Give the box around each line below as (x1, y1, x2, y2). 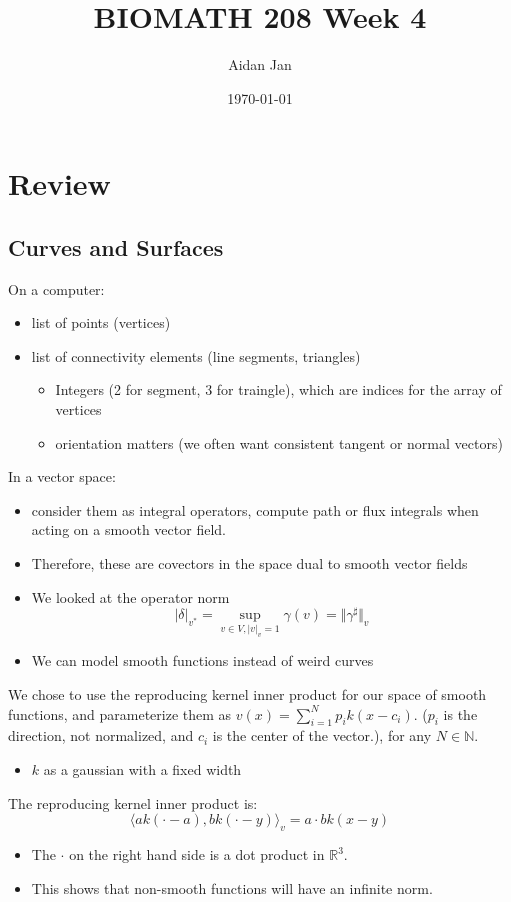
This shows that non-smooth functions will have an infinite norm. (31, 877, 433, 898)
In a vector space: (8, 466, 116, 487)
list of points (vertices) (31, 312, 171, 333)
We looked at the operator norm (31, 586, 230, 607)
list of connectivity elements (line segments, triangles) (31, 345, 361, 366)
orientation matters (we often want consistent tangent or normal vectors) (55, 432, 503, 453)
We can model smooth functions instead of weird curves (31, 650, 374, 671)
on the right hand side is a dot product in (69, 844, 325, 865)
